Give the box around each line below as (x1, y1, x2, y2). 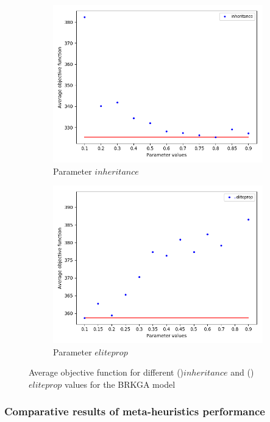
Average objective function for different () (29, 366, 184, 379)
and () (230, 366, 254, 379)
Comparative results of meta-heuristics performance (4, 404, 265, 419)
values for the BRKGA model (65, 377, 176, 390)
